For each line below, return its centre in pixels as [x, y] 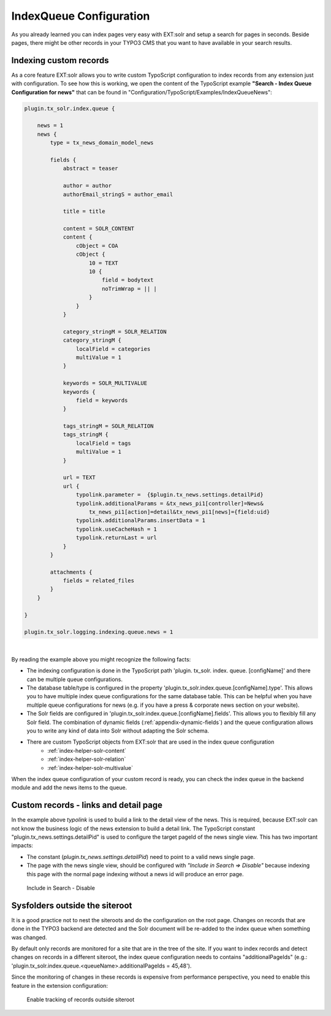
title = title [84, 211]
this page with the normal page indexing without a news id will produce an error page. [135, 874]
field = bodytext [127, 280]
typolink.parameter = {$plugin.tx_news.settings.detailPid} [169, 495]
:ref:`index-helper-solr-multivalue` [90, 768]
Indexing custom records [60, 60]
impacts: [22, 845]
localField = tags [103, 443]
